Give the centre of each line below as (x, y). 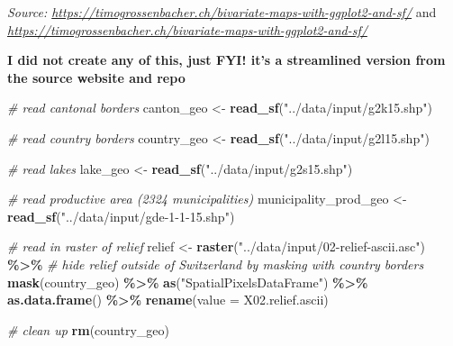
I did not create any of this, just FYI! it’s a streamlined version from (226, 60)
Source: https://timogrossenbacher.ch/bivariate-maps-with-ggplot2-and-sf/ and (222, 12)
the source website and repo (96, 77)
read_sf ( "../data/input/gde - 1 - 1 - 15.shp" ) (121, 216)
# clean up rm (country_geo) (88, 329)
